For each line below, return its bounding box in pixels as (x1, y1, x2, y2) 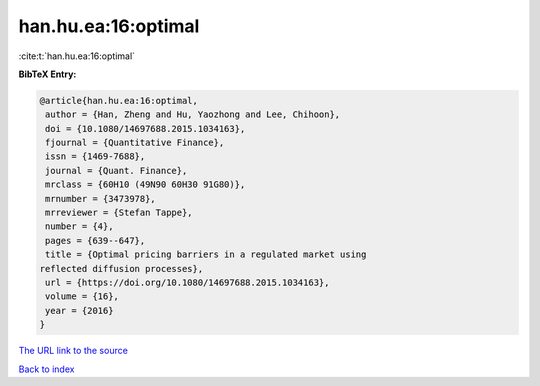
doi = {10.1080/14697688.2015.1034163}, (45, 123, 246, 134)
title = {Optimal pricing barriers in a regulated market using (45, 249, 367, 260)
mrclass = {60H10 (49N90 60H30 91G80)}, (45, 179, 246, 190)
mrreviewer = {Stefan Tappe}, (45, 207, 194, 219)
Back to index (18, 363, 75, 375)
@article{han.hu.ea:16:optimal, (39, 95, 199, 106)
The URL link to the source (18, 345, 129, 357)
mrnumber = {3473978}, (45, 193, 157, 204)
